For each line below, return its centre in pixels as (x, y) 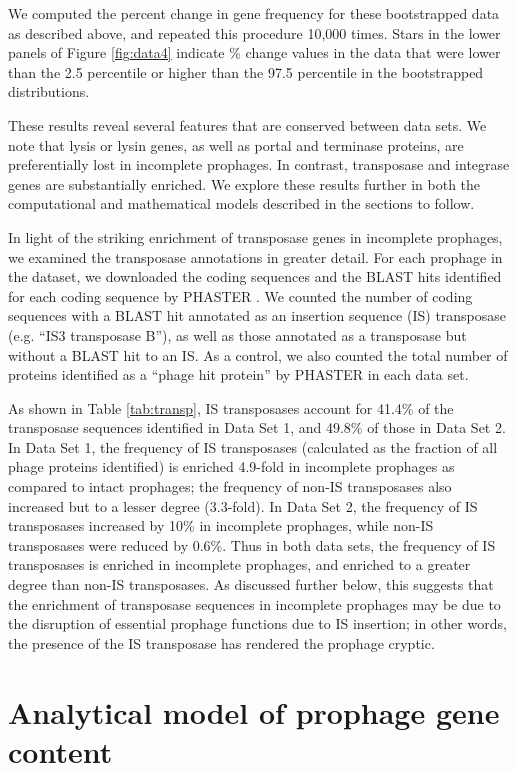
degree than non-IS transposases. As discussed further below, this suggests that (251, 584)
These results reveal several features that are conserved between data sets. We (247, 124)
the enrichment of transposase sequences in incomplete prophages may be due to (254, 603)
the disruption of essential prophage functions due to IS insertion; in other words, (257, 623)
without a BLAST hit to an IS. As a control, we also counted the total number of (258, 354)
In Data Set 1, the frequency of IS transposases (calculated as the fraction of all (253, 446)
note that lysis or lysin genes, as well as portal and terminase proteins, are (236, 144)
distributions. (49, 91)
